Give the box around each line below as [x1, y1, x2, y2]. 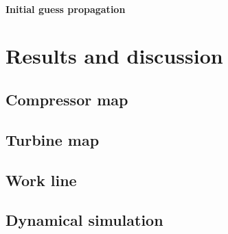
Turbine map [5, 129, 100, 150]
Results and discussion [5, 42, 223, 70]
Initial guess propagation [5, 1, 126, 16]
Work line [5, 169, 77, 190]
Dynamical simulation [5, 209, 163, 231]
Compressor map [5, 88, 128, 109]
